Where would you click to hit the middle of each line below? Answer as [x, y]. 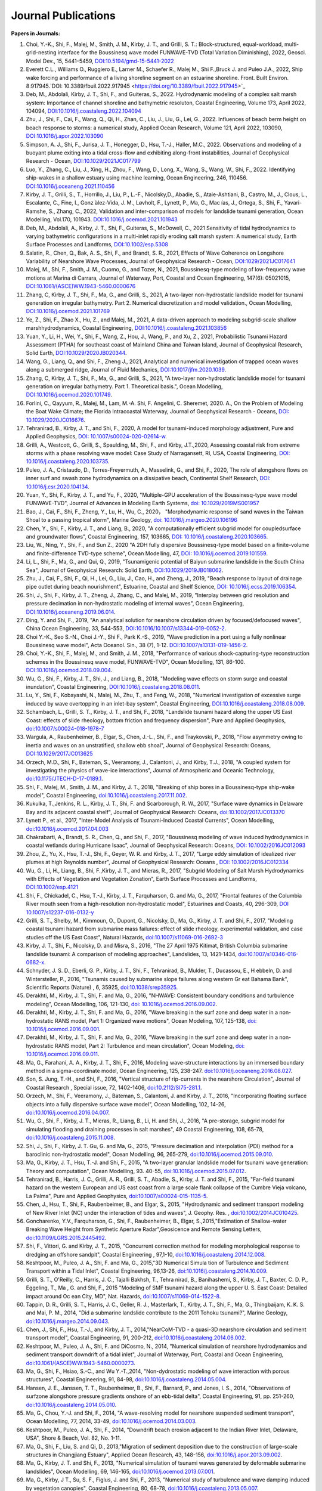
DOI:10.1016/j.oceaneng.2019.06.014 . [71, 612]
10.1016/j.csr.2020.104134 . [58, 487]
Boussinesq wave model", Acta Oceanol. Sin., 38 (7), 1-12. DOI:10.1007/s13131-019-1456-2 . [137, 645]
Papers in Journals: [36, 33]
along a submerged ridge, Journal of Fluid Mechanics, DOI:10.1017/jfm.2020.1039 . [126, 370]
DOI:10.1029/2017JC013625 [59, 754]
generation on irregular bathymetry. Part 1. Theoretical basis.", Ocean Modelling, [124, 386]
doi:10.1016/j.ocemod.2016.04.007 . [68, 1112]
